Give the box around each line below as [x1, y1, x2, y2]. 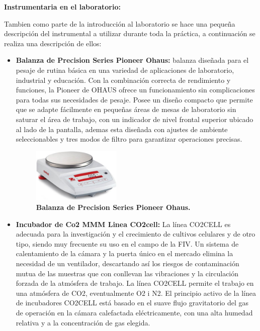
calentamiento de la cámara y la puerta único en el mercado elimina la [16, 248, 233, 259]
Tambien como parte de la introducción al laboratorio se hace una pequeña [4, 18, 235, 29]
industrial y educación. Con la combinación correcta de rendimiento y [16, 74, 231, 85]
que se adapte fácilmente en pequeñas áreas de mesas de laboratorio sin [16, 104, 236, 115]
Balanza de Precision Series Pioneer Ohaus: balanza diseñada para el [16, 55, 249, 65]
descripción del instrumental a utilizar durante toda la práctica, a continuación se [4, 28, 255, 39]
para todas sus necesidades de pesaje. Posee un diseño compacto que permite [16, 94, 253, 104]
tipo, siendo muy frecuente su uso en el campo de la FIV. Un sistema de [16, 238, 239, 249]
